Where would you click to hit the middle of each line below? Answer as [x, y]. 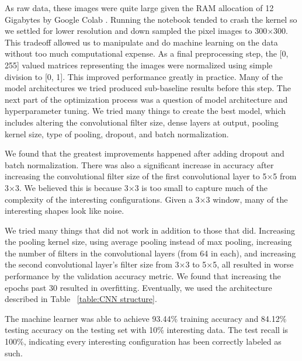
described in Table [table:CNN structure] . [81, 299]
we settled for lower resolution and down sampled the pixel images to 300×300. [146, 31]
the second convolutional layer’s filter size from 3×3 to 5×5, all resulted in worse [149, 264]
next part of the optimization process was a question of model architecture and [146, 99]
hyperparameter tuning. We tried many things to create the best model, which [145, 111]
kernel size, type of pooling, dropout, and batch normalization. [117, 133]
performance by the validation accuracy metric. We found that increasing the [143, 276]
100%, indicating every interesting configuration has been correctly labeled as [143, 341]
